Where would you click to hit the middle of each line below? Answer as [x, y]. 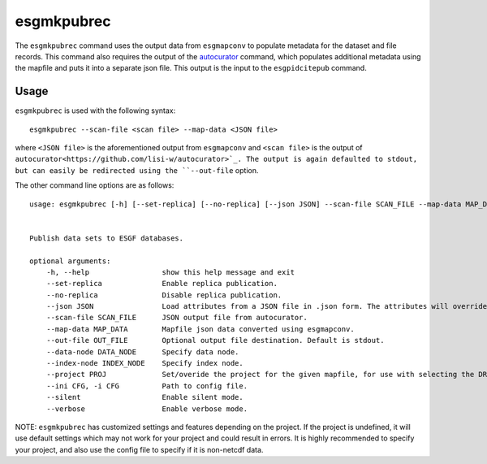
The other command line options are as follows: [95, 185]
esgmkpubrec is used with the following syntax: [95, 111]
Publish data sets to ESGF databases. [107, 238]
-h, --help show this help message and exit [170, 272]
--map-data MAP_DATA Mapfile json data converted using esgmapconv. [200, 329]
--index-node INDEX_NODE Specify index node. [144, 363]
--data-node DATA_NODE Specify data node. [142, 352]
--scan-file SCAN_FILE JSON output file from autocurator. [177, 318]
